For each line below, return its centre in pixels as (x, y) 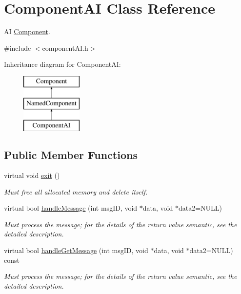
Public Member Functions (71, 155)
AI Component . (27, 31)
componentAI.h (65, 48)
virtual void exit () (32, 175)
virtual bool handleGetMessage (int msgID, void (76, 250)
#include (18, 48)
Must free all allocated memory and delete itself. (76, 191)
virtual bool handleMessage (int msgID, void (71, 208)
